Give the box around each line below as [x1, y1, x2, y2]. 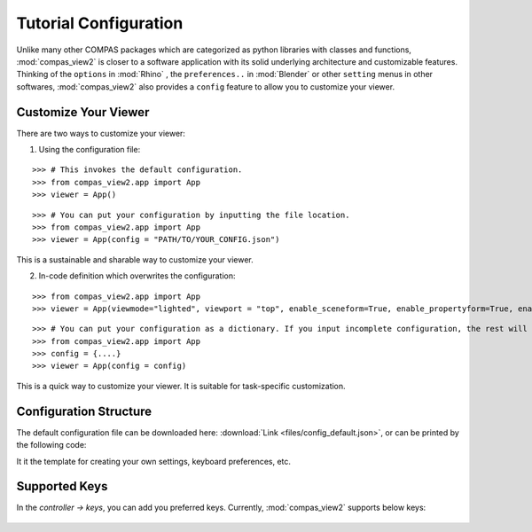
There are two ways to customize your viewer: [16, 128, 186, 138]
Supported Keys [16, 479, 108, 494]
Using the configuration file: [38, 145, 141, 155]
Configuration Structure [16, 403, 153, 419]
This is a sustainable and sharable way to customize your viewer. [16, 254, 254, 265]
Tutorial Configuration [16, 13, 184, 33]
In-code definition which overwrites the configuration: [38, 270, 236, 281]
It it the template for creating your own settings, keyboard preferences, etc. [16, 456, 292, 466]
